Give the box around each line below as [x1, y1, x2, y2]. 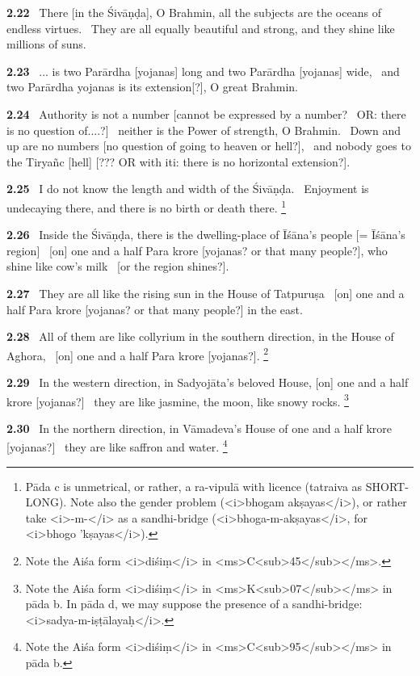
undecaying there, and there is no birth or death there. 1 [6, 196, 287, 216]
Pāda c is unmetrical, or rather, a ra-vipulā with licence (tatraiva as [25, 477, 363, 494]
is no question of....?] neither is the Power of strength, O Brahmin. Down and [6, 121, 401, 138]
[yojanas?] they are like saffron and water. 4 [6, 436, 228, 456]
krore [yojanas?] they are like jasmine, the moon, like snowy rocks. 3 [6, 390, 349, 409]
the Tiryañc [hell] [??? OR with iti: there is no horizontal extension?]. [6, 153, 351, 170]
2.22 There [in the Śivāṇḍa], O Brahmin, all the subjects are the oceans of [6, 4, 381, 20]
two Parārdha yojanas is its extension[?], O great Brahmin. [6, 78, 298, 95]
